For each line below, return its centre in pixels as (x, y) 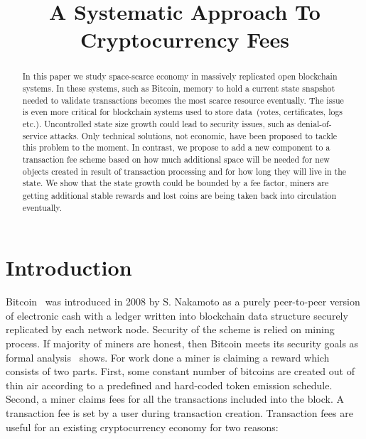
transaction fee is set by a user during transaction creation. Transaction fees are (179, 412)
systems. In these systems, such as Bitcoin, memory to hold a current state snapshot (179, 88)
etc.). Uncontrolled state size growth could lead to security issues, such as (158, 123)
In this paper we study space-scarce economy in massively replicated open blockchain (180, 76)
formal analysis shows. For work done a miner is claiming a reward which (168, 357)
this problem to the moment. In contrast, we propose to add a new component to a (176, 147)
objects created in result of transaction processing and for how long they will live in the (184, 171)
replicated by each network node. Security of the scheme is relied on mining (170, 329)
